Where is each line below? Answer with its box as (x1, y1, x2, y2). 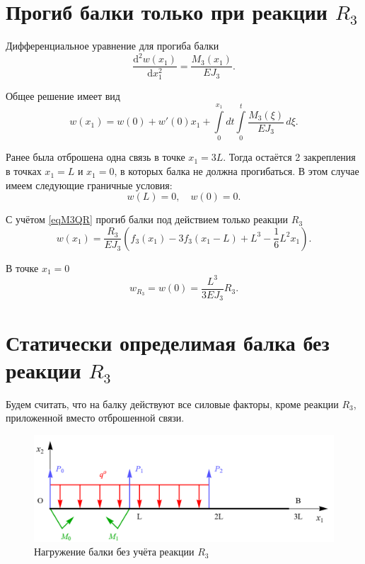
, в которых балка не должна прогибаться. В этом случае (114, 164, 359, 179)
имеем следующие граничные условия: (6, 177, 173, 192)
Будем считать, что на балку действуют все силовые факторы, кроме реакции (6, 396, 339, 411)
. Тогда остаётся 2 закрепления (223, 150, 356, 164)
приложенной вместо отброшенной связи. (6, 410, 185, 425)
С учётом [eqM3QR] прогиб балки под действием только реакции (6, 212, 289, 227)
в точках (6, 164, 42, 179)
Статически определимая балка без (6, 327, 330, 356)
